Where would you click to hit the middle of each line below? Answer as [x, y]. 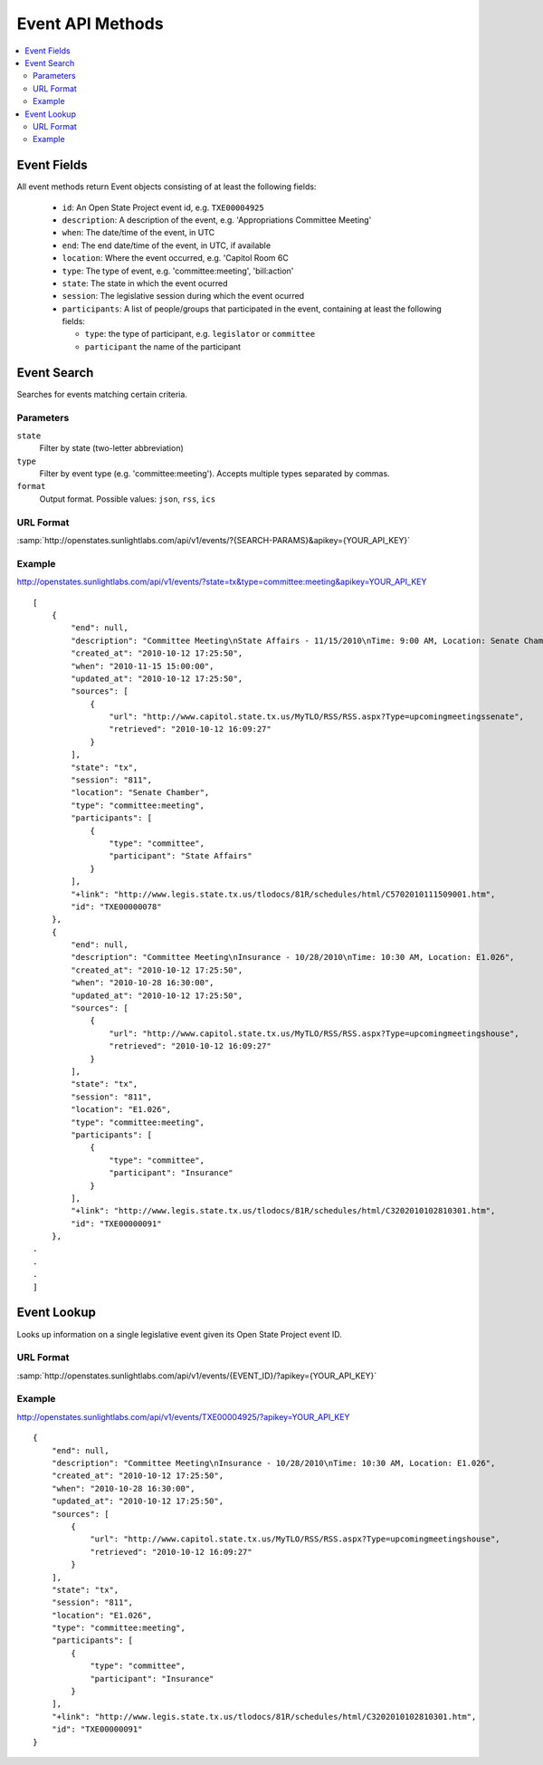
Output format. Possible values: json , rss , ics [128, 499]
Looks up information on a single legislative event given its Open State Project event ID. [180, 1334]
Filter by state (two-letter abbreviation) [112, 448]
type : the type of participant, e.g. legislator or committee [200, 334]
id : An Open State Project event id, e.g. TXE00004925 [163, 207]
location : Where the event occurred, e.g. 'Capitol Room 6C [175, 258]
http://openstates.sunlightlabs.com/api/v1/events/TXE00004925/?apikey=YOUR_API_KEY [183, 1416]
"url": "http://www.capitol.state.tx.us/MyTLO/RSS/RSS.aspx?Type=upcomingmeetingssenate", [317, 717]
